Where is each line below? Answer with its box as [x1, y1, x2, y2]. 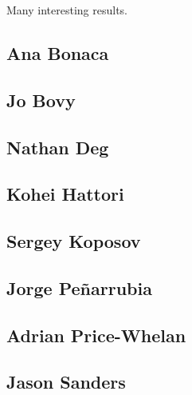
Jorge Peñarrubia [6, 275, 152, 300]
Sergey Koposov [6, 229, 141, 253]
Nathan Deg [6, 134, 109, 159]
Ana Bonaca [6, 40, 109, 65]
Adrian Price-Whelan [6, 322, 186, 347]
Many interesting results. [6, 2, 127, 18]
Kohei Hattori [6, 182, 124, 206]
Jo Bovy [6, 87, 76, 112]
